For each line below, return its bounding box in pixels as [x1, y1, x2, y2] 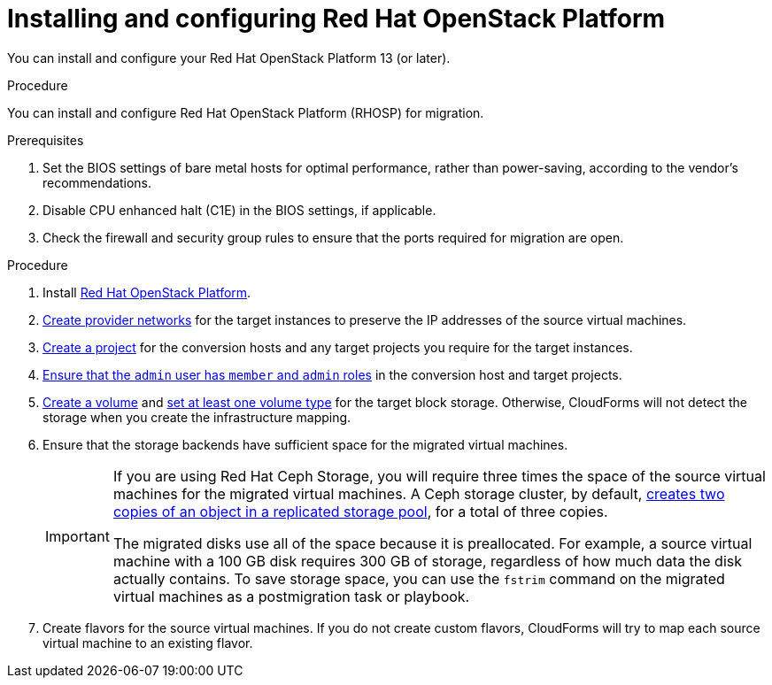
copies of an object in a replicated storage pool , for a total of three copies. [112, 502, 608, 520]
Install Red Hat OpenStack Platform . [42, 284, 251, 300]
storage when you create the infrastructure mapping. [42, 409, 351, 425]
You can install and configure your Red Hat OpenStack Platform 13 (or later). [7, 50, 451, 65]
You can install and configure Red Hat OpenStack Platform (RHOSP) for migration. [7, 104, 484, 120]
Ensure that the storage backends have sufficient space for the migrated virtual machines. [42, 436, 568, 452]
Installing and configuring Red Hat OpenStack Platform [7, 4, 666, 34]
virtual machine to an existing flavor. [42, 635, 253, 650]
